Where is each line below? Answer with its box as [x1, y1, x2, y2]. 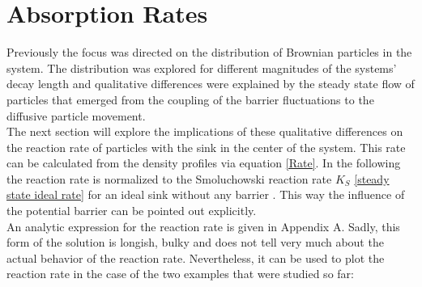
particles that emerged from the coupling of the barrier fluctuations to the [6, 91, 374, 108]
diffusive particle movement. [6, 107, 146, 124]
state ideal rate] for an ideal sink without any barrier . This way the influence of [6, 186, 405, 203]
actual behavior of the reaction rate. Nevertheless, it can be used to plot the [6, 249, 385, 266]
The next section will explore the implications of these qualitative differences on [6, 123, 403, 140]
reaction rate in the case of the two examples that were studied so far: [6, 265, 354, 282]
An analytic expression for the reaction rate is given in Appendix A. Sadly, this [6, 217, 400, 234]
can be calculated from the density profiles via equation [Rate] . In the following [6, 154, 401, 171]
